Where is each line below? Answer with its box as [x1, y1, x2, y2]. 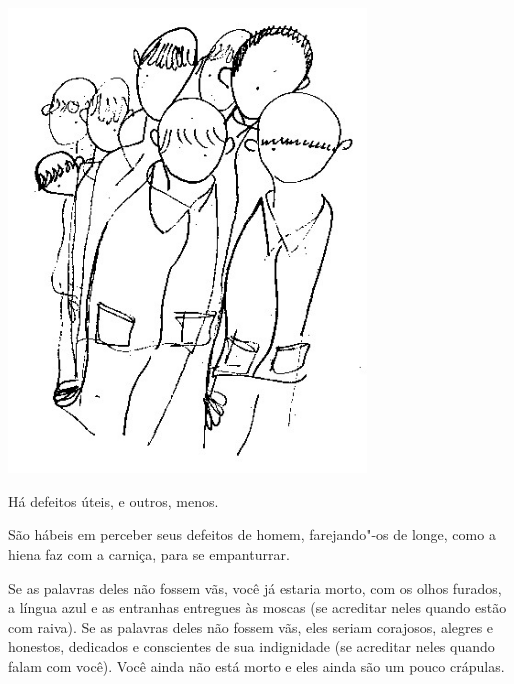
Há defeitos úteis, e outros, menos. [8, 490, 219, 511]
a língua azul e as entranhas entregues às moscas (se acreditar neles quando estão [8, 597, 507, 618]
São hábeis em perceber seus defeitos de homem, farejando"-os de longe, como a [8, 524, 496, 545]
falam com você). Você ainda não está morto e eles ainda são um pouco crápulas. [8, 656, 505, 677]
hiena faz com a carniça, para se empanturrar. [8, 544, 290, 565]
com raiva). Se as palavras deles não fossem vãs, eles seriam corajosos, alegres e [8, 616, 494, 637]
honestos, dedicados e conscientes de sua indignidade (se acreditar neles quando [8, 636, 495, 657]
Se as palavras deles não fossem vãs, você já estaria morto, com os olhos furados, [8, 577, 502, 598]
